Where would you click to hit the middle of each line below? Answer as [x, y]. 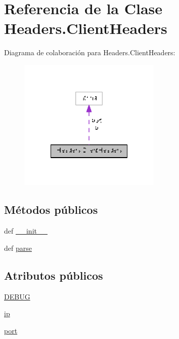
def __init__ [26, 231]
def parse [18, 248]
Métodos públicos [51, 210]
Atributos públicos [54, 275]
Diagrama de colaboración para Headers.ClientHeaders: [90, 52]
